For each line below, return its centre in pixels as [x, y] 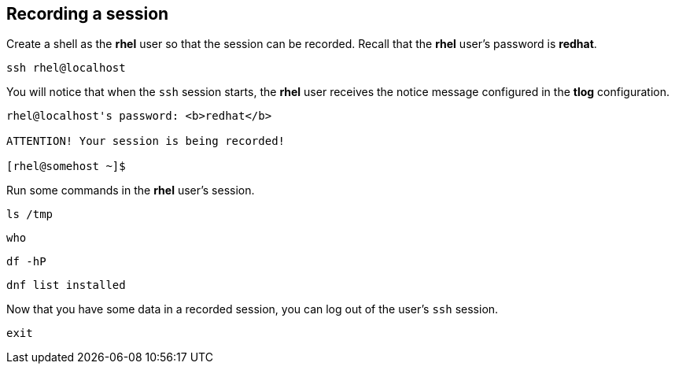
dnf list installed [66, 285]
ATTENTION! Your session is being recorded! [146, 141]
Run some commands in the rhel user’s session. [131, 191]
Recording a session [88, 14]
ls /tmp [30, 215]
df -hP [26, 262]
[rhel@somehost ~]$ [66, 166]
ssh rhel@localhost [66, 68]
